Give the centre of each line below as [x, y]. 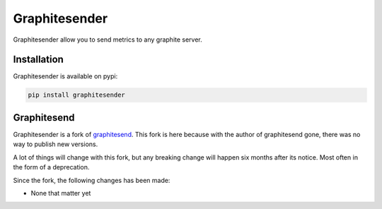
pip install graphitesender [76, 95]
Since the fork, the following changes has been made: [92, 180]
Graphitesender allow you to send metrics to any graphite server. [108, 40]
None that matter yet [61, 193]
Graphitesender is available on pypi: [65, 76]
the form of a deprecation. [51, 167]
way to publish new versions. [56, 144]
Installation [38, 60]
